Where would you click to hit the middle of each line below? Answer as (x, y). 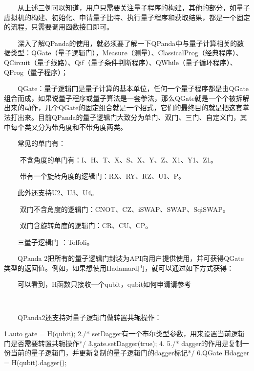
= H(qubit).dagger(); (35, 362)
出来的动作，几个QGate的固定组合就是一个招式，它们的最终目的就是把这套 (123, 107)
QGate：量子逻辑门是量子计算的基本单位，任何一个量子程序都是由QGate (133, 88)
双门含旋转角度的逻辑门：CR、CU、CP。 (86, 225)
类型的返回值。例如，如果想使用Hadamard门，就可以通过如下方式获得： (119, 267)
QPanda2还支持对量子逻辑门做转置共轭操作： (90, 317)
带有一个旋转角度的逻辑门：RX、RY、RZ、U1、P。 (102, 176)
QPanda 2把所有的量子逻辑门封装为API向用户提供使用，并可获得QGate (131, 258)
